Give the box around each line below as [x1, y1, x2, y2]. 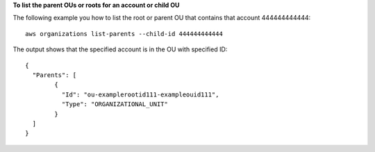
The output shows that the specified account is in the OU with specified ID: [12, 45, 228, 53]
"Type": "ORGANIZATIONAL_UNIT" [61, 101, 168, 108]
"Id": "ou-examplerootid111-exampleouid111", [61, 90, 219, 99]
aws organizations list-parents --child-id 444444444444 [25, 30, 224, 37]
